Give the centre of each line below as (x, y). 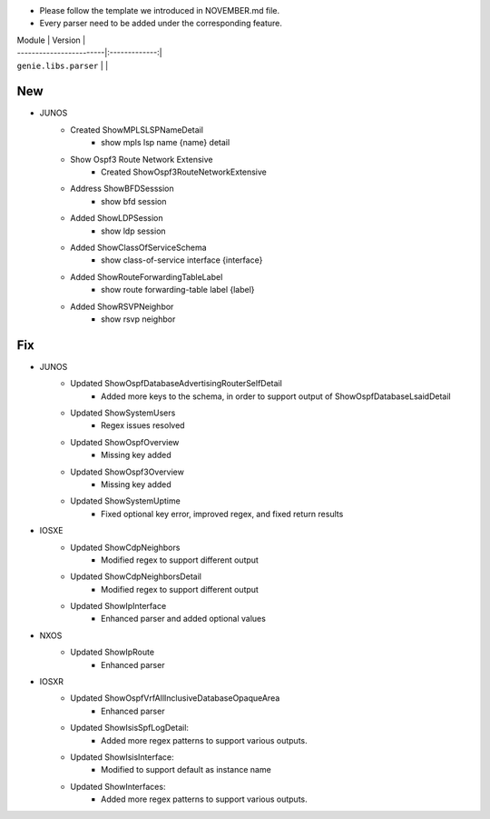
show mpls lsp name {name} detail (166, 143)
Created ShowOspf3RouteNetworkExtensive (184, 172)
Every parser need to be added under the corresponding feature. (161, 24)
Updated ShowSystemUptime (125, 501)
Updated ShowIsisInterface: (122, 757)
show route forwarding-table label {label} (178, 290)
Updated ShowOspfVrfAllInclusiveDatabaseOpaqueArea (175, 698)
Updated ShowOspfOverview (125, 442)
